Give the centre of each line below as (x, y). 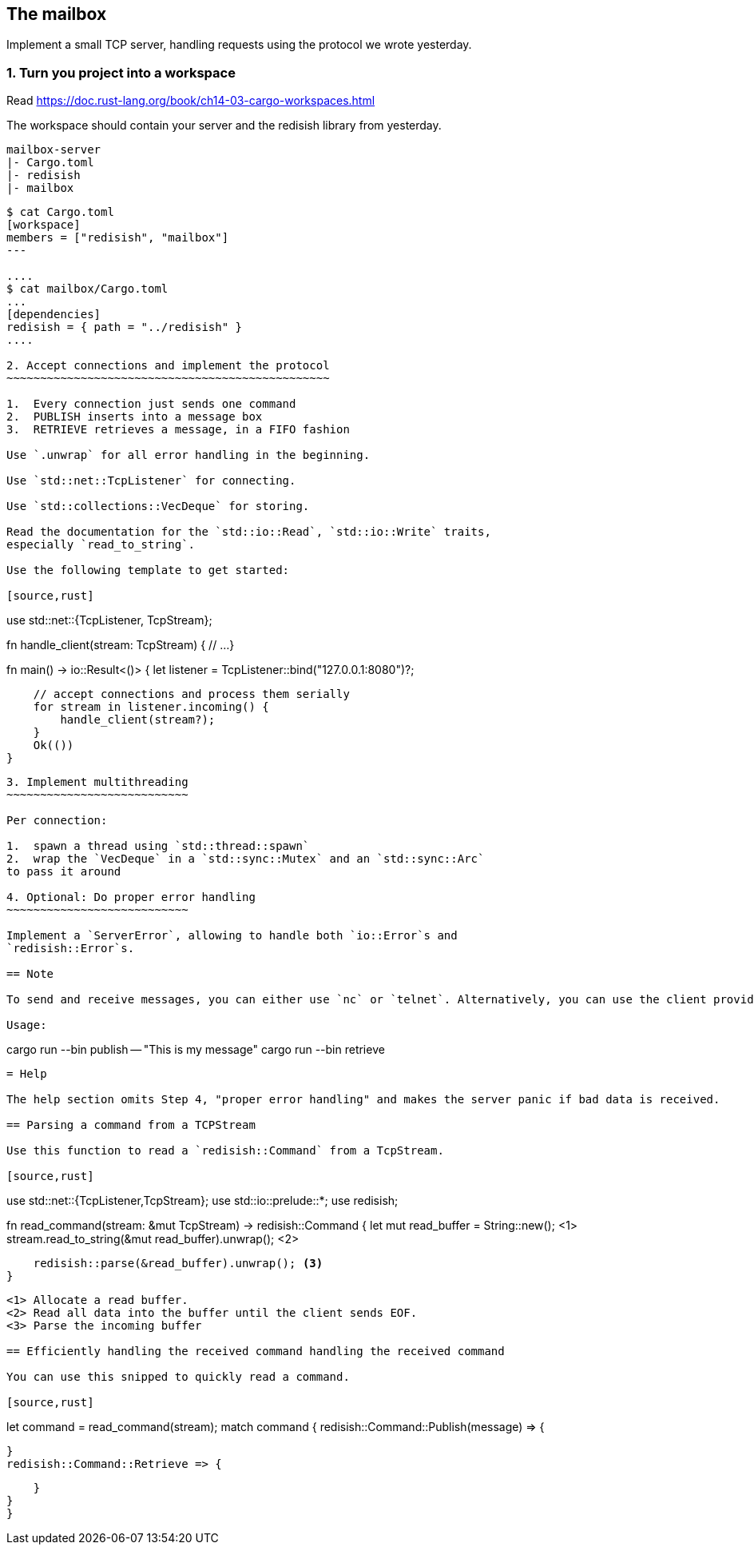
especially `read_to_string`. (101, 545)
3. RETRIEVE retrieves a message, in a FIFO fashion (178, 430)
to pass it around (64, 872)
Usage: (27, 1025)
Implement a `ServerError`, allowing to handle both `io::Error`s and (232, 936)
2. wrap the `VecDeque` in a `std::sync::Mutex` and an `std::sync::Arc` (246, 859)
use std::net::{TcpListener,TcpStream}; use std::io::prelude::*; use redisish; (202, 1201)
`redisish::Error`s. (71, 949)
